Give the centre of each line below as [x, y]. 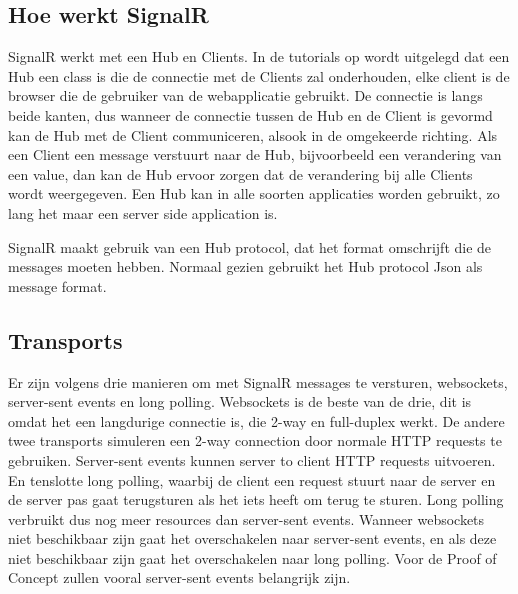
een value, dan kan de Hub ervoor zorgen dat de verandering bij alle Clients [240, 173]
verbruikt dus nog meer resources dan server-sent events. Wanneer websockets [246, 518]
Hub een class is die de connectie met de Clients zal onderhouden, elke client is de [259, 75]
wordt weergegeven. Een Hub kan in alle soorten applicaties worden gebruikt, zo [254, 193]
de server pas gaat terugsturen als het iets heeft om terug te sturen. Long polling [256, 499]
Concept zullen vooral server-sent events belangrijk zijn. [179, 577]
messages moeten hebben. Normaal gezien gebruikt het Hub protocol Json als [245, 266]
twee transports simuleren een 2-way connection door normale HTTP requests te [255, 440]
